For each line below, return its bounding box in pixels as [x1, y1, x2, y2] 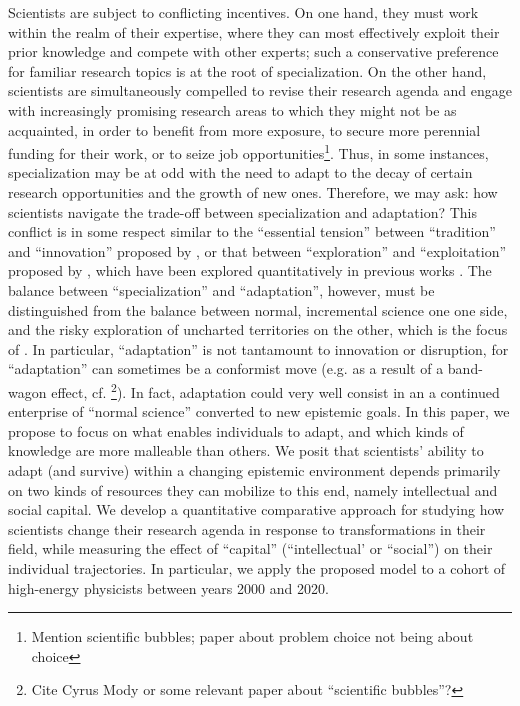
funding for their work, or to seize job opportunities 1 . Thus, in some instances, [8, 140, 489, 163]
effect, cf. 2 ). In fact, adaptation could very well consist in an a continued [51, 378, 500, 402]
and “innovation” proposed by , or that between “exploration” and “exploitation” [8, 240, 507, 261]
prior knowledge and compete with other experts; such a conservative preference [8, 41, 499, 62]
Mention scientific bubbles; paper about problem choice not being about [31, 626, 474, 647]
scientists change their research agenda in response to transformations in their [8, 518, 486, 539]
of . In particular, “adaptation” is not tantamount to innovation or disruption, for [8, 338, 509, 359]
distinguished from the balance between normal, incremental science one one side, [8, 299, 508, 320]
